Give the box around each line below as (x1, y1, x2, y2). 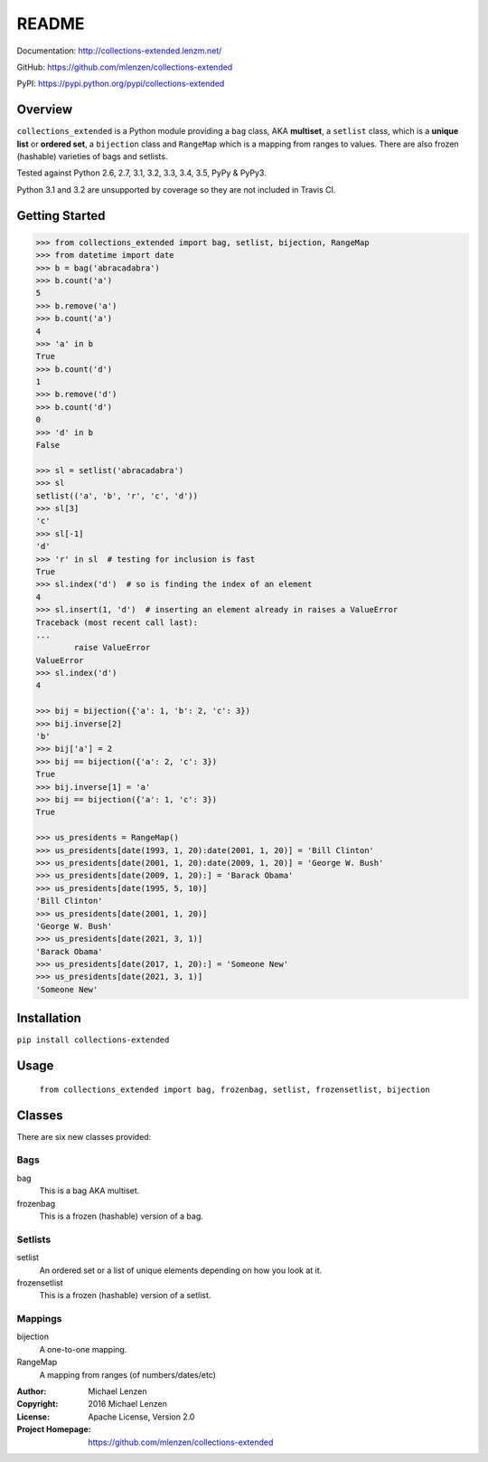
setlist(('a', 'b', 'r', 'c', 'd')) (35, 490, 199, 501)
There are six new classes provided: (16, 1131, 152, 1142)
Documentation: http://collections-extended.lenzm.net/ (16, 45, 222, 56)
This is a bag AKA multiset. (39, 1185, 140, 1196)
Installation (16, 1011, 81, 1026)
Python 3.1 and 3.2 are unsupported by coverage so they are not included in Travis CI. (16, 184, 336, 195)
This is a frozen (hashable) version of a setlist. (39, 1290, 211, 1301)
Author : (16, 1385, 47, 1397)
